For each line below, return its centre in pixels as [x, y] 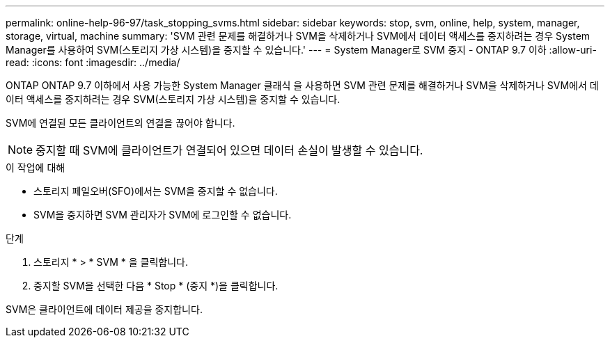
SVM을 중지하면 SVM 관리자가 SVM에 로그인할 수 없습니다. [163, 215]
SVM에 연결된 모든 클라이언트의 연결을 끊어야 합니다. [120, 123]
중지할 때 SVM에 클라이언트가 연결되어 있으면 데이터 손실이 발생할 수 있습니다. [229, 150]
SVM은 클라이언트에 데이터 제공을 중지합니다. [104, 309]
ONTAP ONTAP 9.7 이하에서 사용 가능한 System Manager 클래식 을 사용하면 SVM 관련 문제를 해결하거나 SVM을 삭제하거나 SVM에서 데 [302, 85]
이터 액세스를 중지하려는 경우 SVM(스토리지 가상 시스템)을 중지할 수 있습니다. [173, 99]
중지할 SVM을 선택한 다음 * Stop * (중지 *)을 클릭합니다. [156, 286]
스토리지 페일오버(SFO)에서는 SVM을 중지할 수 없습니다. [156, 191]
